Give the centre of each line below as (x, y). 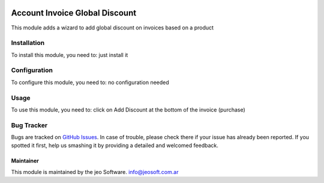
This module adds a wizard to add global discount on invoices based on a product (112, 28)
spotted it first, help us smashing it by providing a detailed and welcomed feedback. (115, 145)
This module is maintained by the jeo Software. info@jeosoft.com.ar (95, 172)
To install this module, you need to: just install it (70, 55)
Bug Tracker (29, 125)
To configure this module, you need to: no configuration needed (90, 82)
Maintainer (25, 161)
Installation (28, 43)
